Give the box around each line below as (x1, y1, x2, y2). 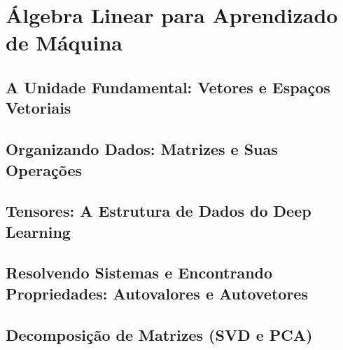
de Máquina (6, 28, 122, 57)
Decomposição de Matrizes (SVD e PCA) (6, 323, 313, 345)
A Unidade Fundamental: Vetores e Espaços (6, 76, 330, 97)
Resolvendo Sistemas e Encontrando (6, 262, 273, 283)
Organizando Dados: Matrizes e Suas (6, 138, 278, 160)
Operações (6, 159, 83, 180)
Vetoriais (6, 97, 71, 119)
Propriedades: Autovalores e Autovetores (6, 282, 308, 304)
